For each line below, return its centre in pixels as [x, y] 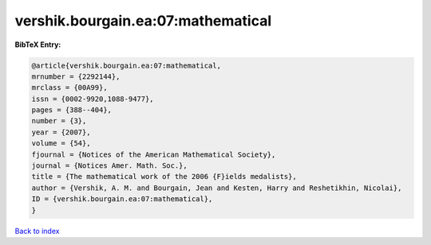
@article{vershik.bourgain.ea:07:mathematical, [126, 65]
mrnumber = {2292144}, [76, 76]
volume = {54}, [61, 144]
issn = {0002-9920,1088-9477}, [93, 99]
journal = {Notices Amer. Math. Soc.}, [109, 166]
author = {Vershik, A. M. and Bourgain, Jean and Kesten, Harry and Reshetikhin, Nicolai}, [217, 188]
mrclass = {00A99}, [69, 88]
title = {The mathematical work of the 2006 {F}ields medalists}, [164, 177]
